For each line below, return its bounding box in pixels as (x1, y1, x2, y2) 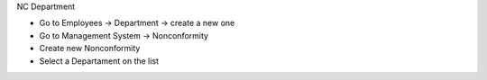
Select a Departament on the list (39, 55, 160, 67)
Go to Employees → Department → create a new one (39, 18, 235, 29)
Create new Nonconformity (39, 43, 141, 54)
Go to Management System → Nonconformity (39, 30, 209, 40)
